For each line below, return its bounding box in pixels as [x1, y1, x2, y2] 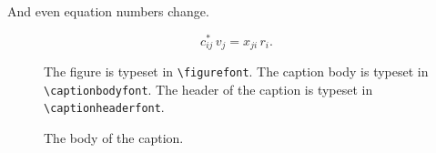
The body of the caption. [44, 128, 184, 148]
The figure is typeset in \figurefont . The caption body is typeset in [44, 62, 429, 81]
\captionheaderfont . [44, 97, 165, 117]
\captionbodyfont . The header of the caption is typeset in [44, 79, 373, 98]
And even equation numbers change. [7, 2, 209, 20]
